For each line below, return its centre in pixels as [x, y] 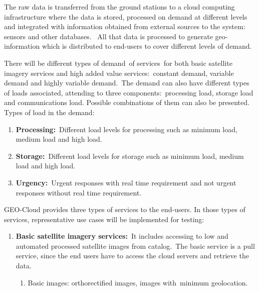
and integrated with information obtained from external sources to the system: [125, 26]
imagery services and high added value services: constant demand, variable [119, 73]
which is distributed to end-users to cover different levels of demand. [147, 46]
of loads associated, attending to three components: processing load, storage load [129, 92]
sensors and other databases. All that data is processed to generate [108, 36]
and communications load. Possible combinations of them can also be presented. [127, 102]
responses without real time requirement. [79, 192]
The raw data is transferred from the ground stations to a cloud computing [119, 7]
